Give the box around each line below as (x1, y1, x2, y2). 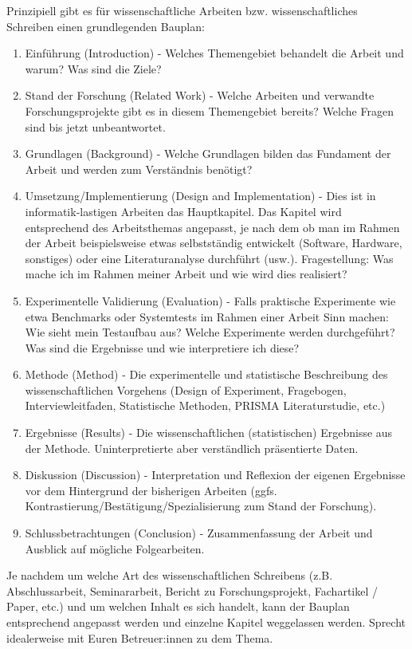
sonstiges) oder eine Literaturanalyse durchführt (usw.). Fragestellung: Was (25, 250, 394, 266)
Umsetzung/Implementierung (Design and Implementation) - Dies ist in (25, 187, 376, 204)
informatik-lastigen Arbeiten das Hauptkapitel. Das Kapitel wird (25, 203, 342, 219)
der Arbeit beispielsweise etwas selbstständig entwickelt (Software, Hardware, (25, 234, 402, 251)
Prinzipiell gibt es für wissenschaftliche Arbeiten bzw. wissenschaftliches (6, 2, 358, 18)
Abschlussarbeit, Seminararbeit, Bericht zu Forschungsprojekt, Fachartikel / (6, 582, 379, 599)
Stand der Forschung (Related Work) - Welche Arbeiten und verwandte (25, 87, 375, 104)
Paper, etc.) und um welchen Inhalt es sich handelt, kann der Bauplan (6, 598, 350, 615)
